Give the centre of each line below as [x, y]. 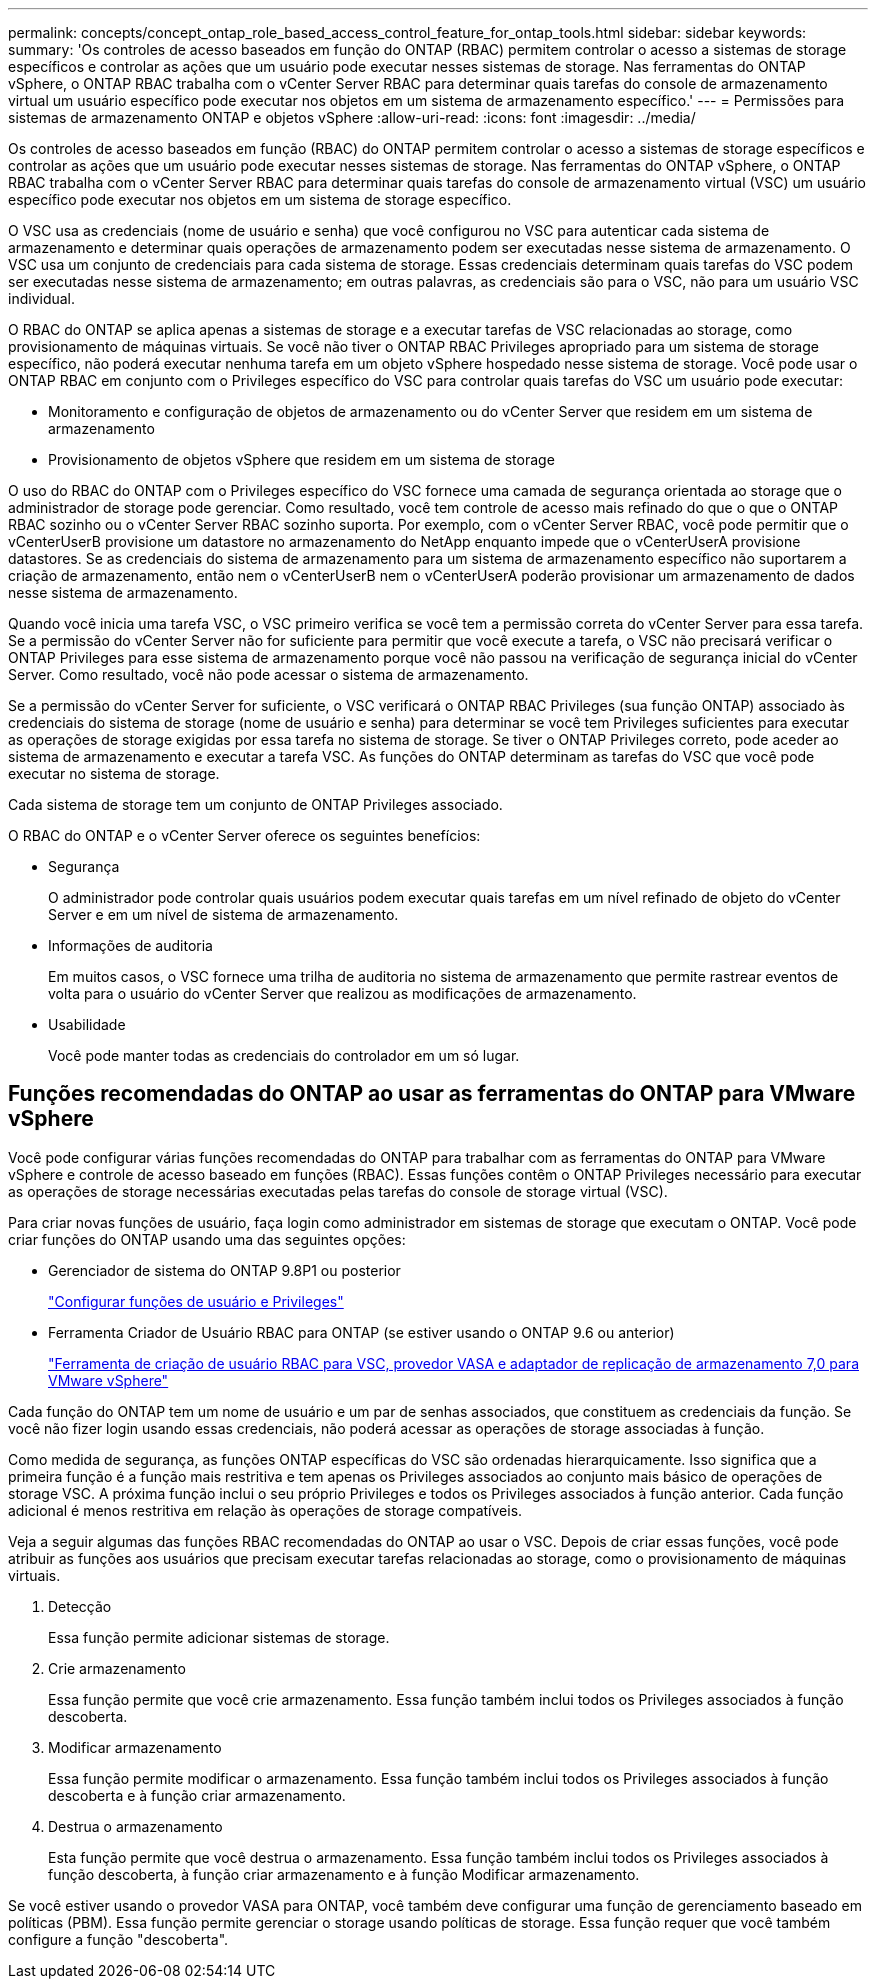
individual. [42, 298]
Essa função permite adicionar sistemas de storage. [219, 1637]
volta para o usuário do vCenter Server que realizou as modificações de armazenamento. [342, 993]
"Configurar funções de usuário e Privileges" [196, 1301]
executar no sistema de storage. [114, 773]
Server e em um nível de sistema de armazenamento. [223, 914]
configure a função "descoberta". [118, 1939]
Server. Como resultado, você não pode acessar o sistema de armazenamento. [268, 674]
